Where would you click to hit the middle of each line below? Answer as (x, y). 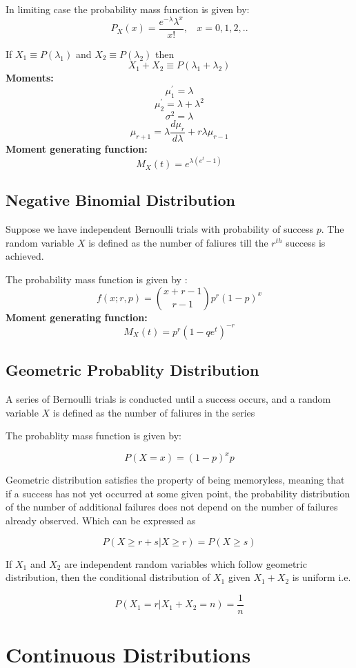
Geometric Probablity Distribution (132, 370)
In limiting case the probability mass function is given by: (128, 9)
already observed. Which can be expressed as (101, 521)
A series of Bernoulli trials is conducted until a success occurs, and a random (168, 398)
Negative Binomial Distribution (120, 200)
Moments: (30, 78)
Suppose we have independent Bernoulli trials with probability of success (159, 229)
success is (306, 242)
